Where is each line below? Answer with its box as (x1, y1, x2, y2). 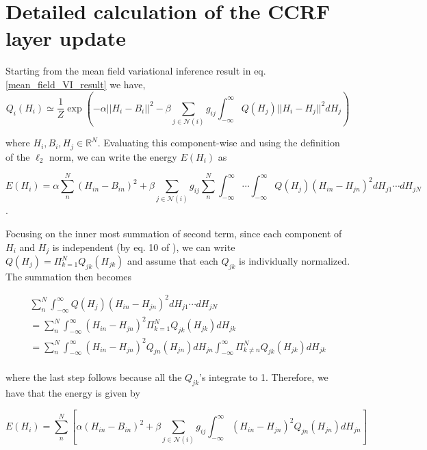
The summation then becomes (5, 269, 132, 283)
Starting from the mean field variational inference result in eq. (5, 64, 266, 78)
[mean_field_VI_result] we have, (5, 77, 146, 91)
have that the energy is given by (5, 386, 140, 400)
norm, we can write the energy (49, 149, 177, 163)
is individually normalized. (239, 254, 350, 268)
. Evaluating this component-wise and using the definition (97, 135, 340, 150)
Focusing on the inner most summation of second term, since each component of (5, 226, 342, 240)
